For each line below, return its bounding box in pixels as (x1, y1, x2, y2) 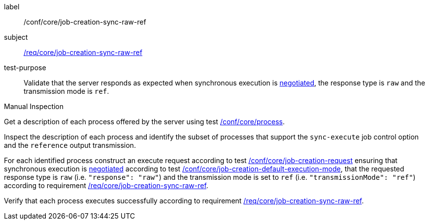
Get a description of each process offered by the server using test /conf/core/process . (4, 117, 285, 126)
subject (4, 33, 28, 41)
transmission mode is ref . (24, 87, 109, 95)
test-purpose (4, 63, 46, 72)
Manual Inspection (4, 102, 64, 111)
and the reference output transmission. (4, 141, 136, 149)
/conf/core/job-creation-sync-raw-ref (24, 18, 146, 26)
